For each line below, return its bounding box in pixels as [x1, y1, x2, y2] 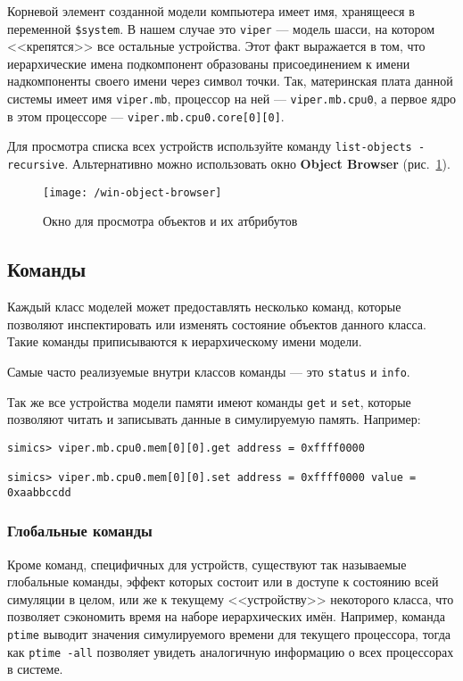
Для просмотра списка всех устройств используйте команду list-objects [7, 137, 412, 155]
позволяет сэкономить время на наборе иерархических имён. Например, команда [7, 607, 446, 626]
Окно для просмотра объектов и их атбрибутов [43, 212, 298, 230]
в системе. [7, 660, 63, 678]
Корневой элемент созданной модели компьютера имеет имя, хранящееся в [7, 2, 415, 20]
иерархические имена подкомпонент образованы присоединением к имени [7, 54, 410, 72]
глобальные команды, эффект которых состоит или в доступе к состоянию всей [7, 572, 439, 591]
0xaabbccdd [7, 486, 71, 499]
